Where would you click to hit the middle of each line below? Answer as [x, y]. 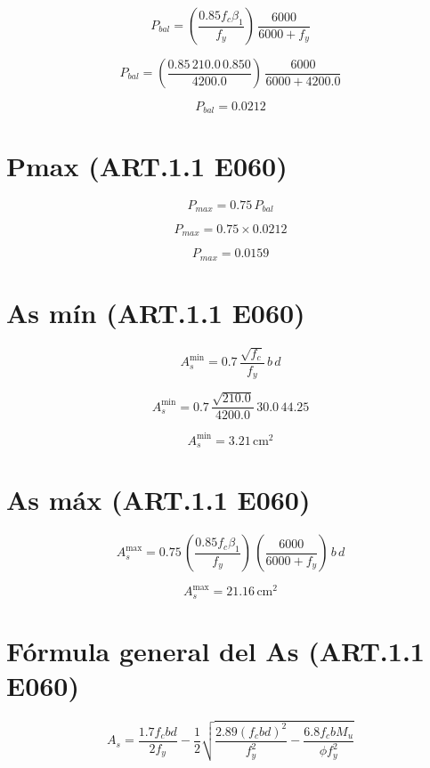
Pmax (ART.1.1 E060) [147, 165]
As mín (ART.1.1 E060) [156, 313]
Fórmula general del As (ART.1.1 [215, 651]
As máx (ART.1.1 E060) [158, 500]
